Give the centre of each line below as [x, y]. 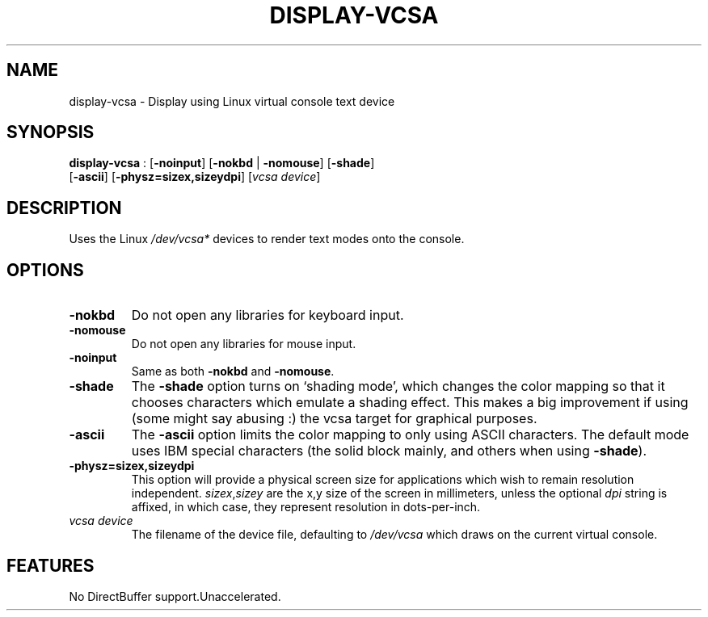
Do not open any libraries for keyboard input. [268, 315]
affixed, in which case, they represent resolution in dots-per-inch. [306, 507]
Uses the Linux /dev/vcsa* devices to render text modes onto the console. [267, 239]
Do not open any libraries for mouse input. [244, 344]
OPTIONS [45, 270]
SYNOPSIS [51, 132]
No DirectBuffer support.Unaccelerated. [175, 596]
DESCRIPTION [64, 208]
